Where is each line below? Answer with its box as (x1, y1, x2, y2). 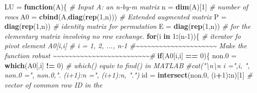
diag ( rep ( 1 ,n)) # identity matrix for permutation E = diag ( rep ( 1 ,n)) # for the (4, 21, 251, 31)
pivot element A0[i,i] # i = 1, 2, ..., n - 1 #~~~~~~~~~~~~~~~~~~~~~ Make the (4, 40, 247, 51)
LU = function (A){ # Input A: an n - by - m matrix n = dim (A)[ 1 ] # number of (4, 1, 248, 11)
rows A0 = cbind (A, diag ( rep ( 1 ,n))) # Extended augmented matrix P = (4, 11, 227, 21)
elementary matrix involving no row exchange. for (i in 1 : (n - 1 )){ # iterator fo (4, 30, 241, 41)
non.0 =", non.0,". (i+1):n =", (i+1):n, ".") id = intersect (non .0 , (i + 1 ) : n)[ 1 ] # (4, 70, 253, 80)
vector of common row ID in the (4, 79, 102, 90)
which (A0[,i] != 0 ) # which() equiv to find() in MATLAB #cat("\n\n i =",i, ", (4, 60, 250, 70)
